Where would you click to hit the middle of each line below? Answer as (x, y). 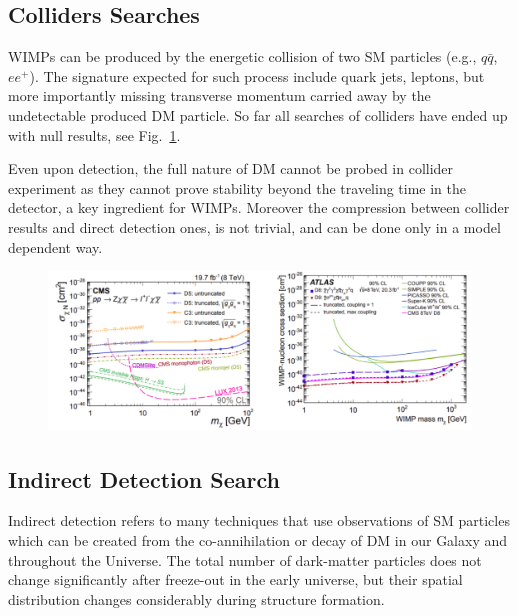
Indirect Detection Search (144, 478)
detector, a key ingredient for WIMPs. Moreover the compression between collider (259, 207)
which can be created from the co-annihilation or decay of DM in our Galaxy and (258, 539)
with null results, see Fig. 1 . (94, 134)
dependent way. (55, 246)
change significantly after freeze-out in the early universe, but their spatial (235, 579)
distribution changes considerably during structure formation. (196, 598)
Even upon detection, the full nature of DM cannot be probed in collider (231, 168)
